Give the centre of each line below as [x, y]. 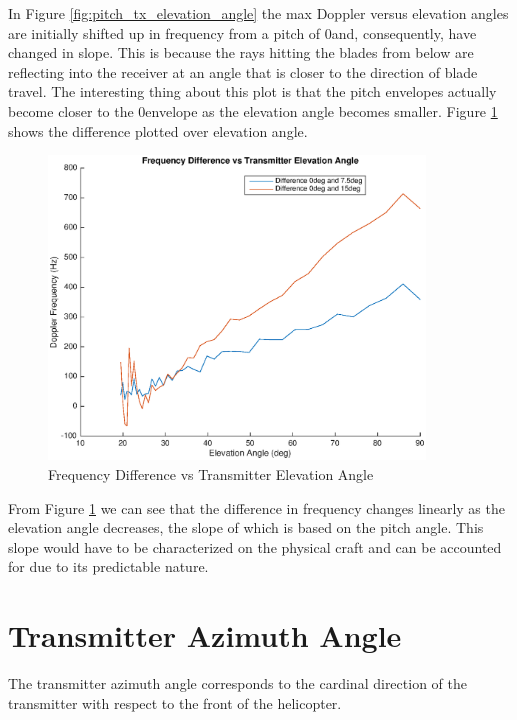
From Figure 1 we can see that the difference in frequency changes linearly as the [256, 507]
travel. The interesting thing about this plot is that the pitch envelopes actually [252, 91]
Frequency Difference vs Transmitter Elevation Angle [211, 473]
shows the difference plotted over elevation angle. [158, 130]
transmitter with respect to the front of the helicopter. [175, 702]
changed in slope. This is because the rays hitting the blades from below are [241, 52]
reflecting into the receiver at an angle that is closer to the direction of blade [243, 71]
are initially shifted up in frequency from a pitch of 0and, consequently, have [242, 32]
